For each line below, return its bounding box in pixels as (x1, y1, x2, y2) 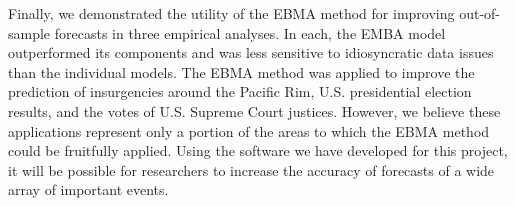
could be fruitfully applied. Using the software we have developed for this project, (8, 140, 508, 161)
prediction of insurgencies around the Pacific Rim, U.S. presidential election (8, 81, 472, 102)
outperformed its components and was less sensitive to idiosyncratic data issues (8, 42, 494, 63)
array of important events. (8, 179, 169, 200)
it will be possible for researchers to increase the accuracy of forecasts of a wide (8, 159, 495, 180)
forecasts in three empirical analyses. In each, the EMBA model (54, 22, 446, 43)
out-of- (459, 3, 500, 23)
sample (8, 22, 51, 43)
